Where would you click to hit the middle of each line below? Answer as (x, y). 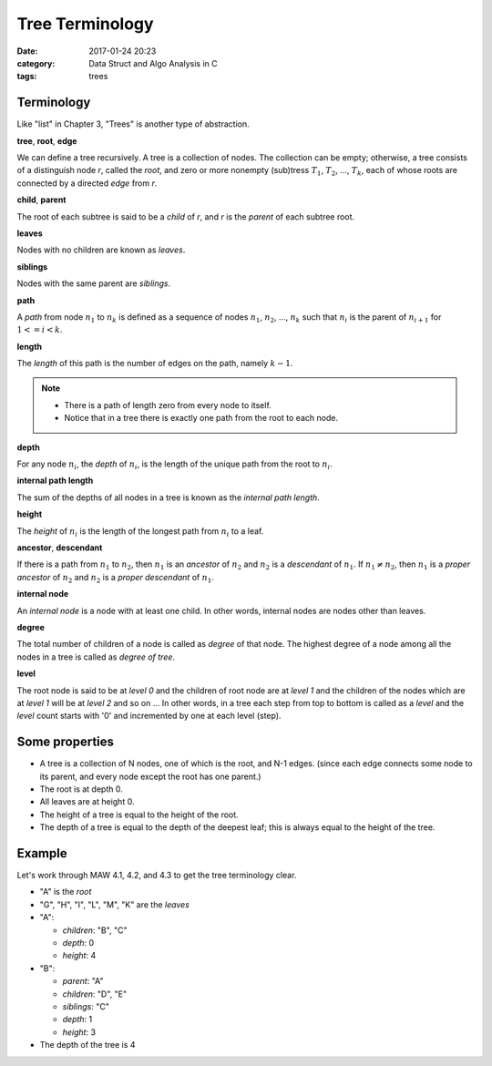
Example (42, 853)
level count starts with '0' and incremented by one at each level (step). (149, 716)
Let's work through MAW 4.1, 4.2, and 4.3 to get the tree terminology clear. (157, 876)
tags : (27, 77)
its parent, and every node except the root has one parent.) (150, 776)
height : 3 (79, 1032)
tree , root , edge (47, 140)
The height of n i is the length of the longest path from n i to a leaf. (140, 532)
